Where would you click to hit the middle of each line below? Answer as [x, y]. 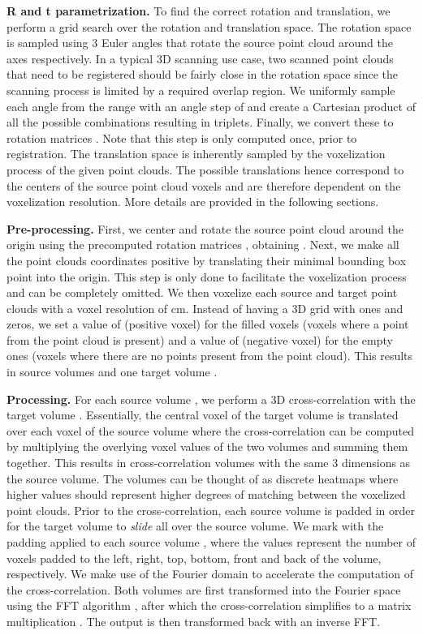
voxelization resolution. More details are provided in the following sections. [193, 202]
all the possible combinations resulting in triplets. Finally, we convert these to [200, 122]
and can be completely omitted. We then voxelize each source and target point [202, 292]
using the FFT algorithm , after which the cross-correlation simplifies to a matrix [209, 605]
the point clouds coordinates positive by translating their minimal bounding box [207, 260]
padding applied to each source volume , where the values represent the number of [211, 542]
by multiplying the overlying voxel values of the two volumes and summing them [207, 446]
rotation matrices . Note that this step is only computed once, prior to [182, 137]
